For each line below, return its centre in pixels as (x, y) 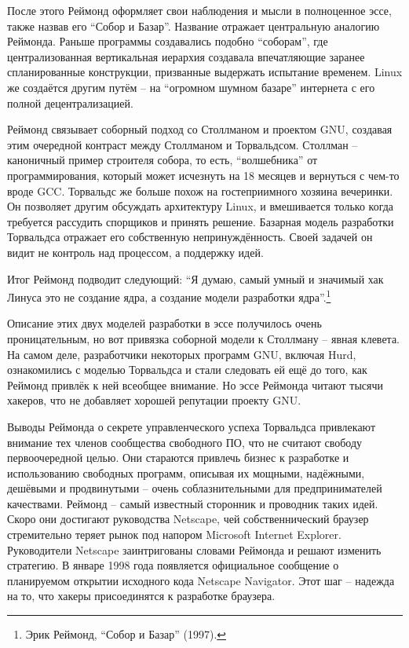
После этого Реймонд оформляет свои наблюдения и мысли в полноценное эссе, (199, 10)
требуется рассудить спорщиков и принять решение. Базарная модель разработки (201, 221)
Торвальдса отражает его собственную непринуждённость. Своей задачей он (190, 237)
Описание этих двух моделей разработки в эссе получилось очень (164, 323)
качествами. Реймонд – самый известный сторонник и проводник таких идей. (193, 503)
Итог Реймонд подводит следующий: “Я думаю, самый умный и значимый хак (195, 278)
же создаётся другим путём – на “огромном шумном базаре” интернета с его (191, 87)
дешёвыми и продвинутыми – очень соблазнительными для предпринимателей (195, 488)
